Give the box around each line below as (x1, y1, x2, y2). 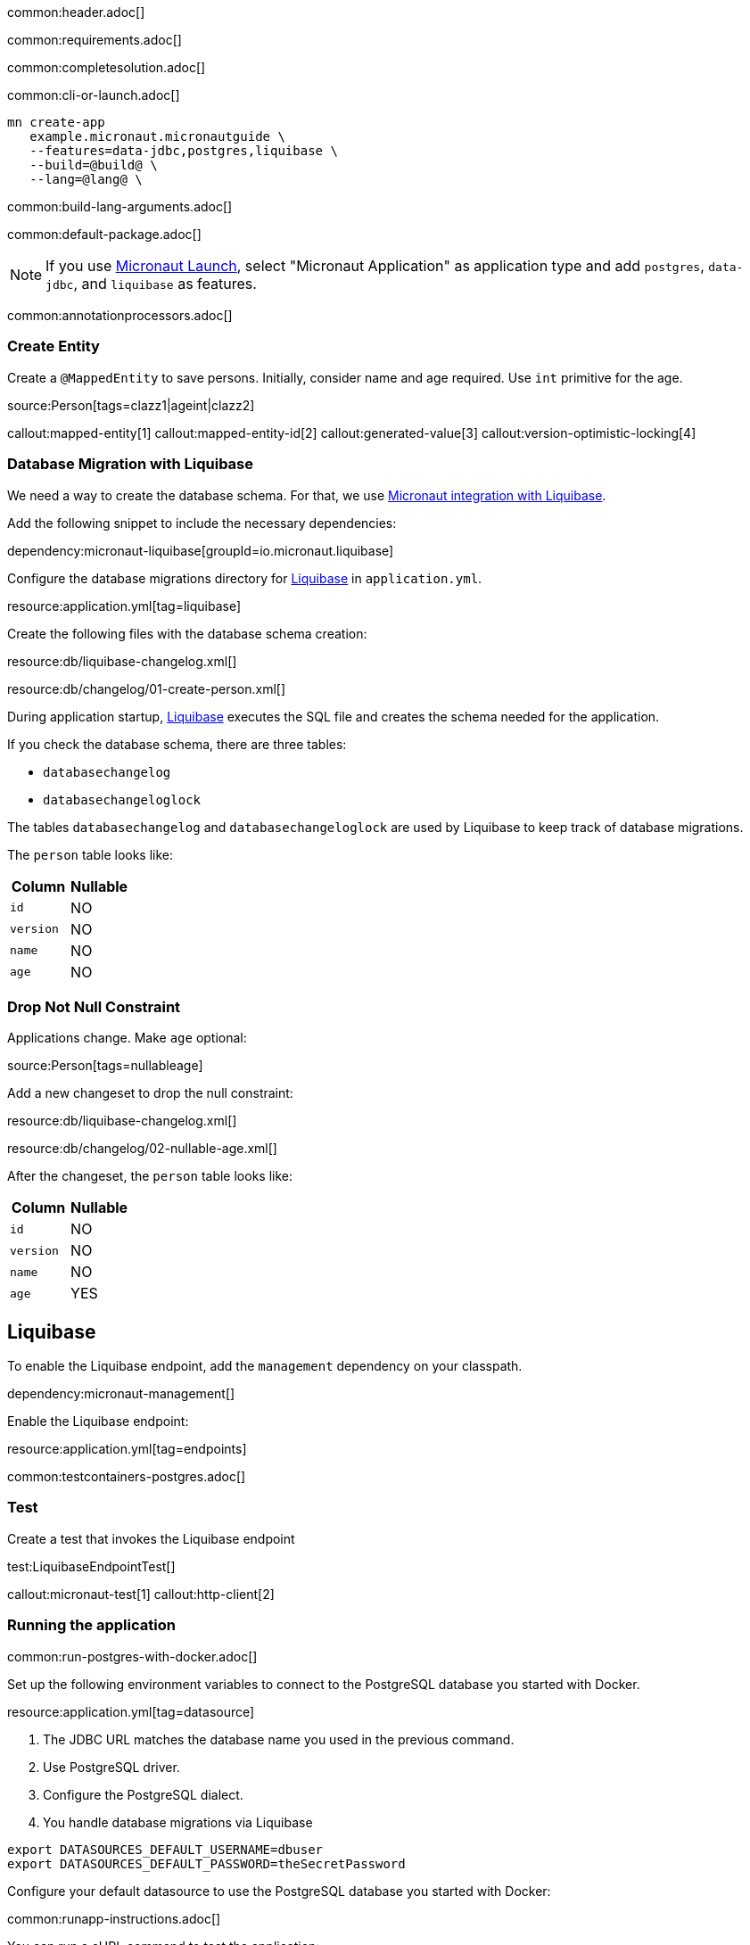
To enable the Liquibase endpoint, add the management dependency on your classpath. (7, 1358, 523, 1374)
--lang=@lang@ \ (29, 172, 143, 186)
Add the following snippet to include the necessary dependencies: (7, 515, 397, 531)
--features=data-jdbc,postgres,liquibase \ (29, 144, 338, 158)
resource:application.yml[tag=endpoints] (7, 1441, 247, 1457)
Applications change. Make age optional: (7, 1030, 247, 1046)
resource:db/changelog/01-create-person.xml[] (7, 680, 286, 696)
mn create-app (7, 115, 105, 129)
